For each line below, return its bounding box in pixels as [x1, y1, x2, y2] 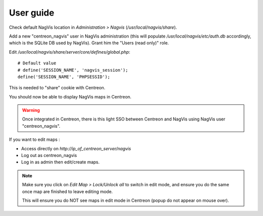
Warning [22, 107, 40, 113]
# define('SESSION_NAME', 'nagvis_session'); [18, 67, 129, 73]
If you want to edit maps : [9, 137, 60, 142]
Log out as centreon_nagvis [21, 153, 77, 158]
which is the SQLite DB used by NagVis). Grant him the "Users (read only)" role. [9, 40, 169, 46]
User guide [9, 7, 55, 18]
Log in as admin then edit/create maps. [21, 159, 100, 165]
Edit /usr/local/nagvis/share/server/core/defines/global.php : [9, 49, 131, 55]
